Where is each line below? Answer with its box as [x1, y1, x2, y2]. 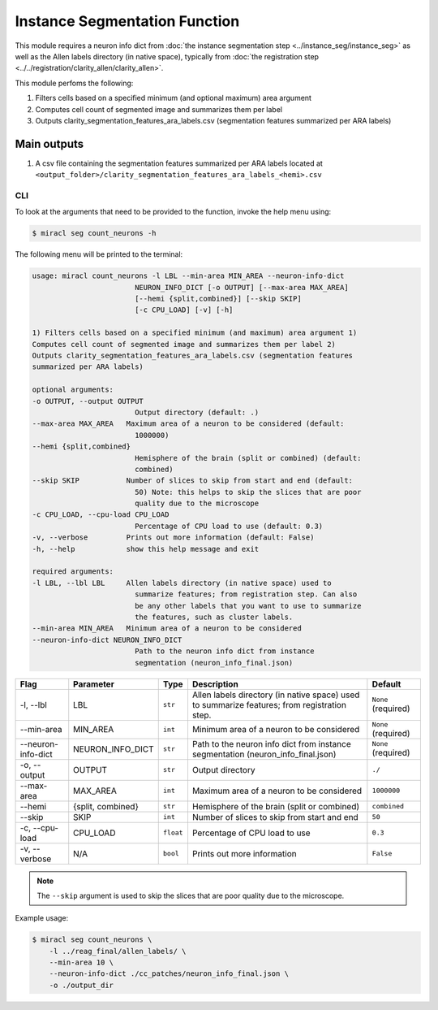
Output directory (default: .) [134, 407, 260, 417]
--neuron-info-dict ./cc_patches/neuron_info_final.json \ [49, 969, 290, 978]
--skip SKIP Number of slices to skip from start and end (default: [32, 476, 353, 485]
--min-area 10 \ [49, 958, 114, 967]
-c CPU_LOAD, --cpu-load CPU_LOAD [32, 510, 170, 519]
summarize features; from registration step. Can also [134, 590, 358, 599]
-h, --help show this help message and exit [32, 544, 260, 553]
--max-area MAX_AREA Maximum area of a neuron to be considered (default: [32, 419, 345, 428]
